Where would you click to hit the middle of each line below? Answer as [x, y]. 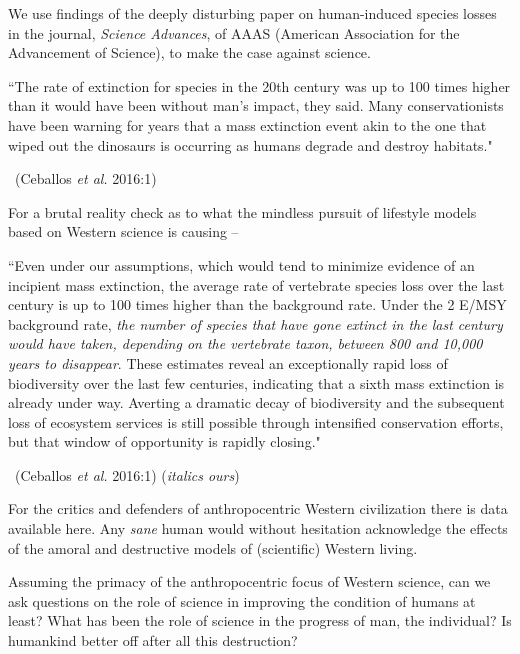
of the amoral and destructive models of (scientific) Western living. [213, 547]
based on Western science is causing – [123, 231]
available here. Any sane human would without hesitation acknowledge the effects [258, 528]
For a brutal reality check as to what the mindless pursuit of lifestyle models [242, 211]
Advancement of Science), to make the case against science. [189, 52]
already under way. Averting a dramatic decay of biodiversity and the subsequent [256, 402]
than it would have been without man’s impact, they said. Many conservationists [256, 105]
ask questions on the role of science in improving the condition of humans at [242, 600]
